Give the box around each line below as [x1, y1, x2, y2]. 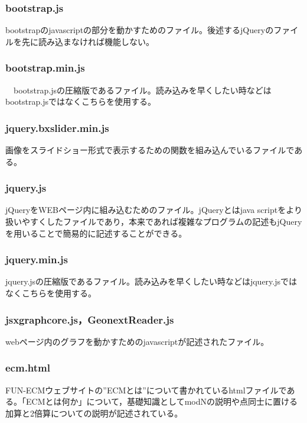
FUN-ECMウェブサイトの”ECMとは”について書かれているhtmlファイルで [5, 383, 287, 396]
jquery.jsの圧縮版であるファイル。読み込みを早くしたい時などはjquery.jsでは [5, 275, 298, 288]
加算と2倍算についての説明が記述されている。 [5, 406, 183, 419]
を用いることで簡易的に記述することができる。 [5, 227, 187, 239]
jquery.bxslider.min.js [5, 120, 109, 135]
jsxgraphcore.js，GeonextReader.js [5, 312, 174, 327]
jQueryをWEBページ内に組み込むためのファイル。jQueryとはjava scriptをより [5, 204, 302, 216]
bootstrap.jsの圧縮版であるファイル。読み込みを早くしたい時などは [13, 83, 272, 96]
